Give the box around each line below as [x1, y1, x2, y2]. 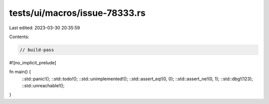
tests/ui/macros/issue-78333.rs [9, 7, 146, 18]
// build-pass [19, 47, 54, 52]
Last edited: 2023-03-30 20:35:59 [9, 25, 80, 31]
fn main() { [9, 69, 31, 75]
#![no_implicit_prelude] [9, 59, 57, 65]
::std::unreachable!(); [21, 83, 65, 89]
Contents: [9, 34, 29, 40]
